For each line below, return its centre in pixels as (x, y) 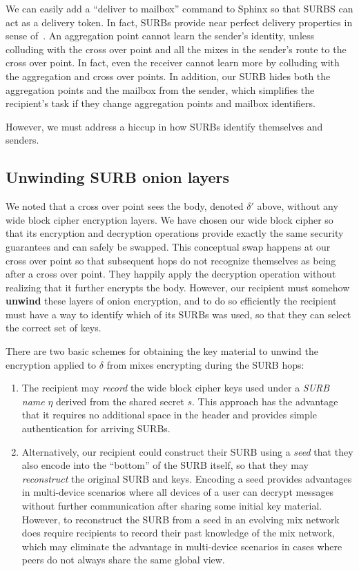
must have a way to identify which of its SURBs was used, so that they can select (178, 314)
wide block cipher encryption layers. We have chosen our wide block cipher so (169, 219)
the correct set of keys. (54, 328)
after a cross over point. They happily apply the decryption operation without (171, 274)
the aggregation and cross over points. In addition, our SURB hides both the (168, 76)
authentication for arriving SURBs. (96, 428)
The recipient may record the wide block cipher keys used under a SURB (176, 388)
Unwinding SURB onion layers (118, 177)
